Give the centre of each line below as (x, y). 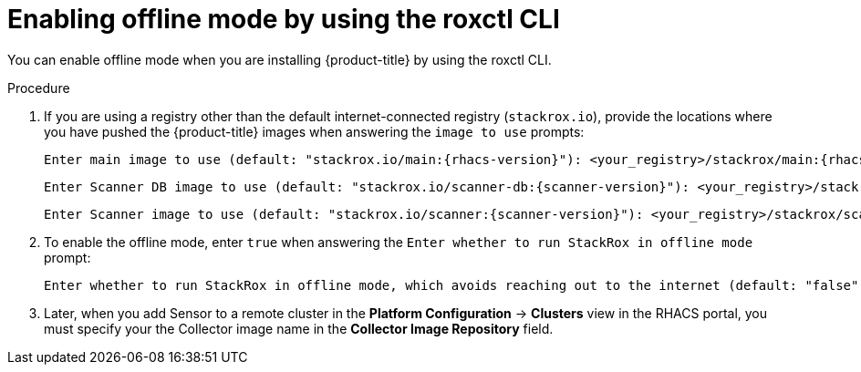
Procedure (39, 88)
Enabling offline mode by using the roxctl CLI (284, 19)
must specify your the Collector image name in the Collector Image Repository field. (299, 328)
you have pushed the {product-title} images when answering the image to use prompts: (314, 131)
